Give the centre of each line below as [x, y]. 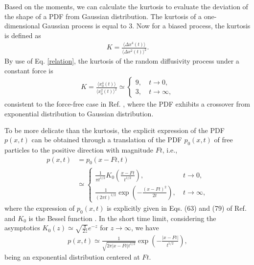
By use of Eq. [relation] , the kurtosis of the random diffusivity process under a [122, 61]
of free [223, 140]
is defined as [23, 35]
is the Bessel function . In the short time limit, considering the [122, 218]
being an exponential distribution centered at [72, 257]
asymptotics [22, 228]
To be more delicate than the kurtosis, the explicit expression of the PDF [115, 130]
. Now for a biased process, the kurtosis [191, 26]
